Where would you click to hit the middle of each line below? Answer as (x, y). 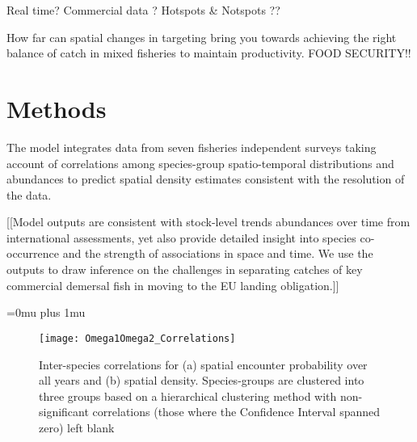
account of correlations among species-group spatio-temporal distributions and (200, 163)
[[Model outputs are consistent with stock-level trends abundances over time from (208, 222)
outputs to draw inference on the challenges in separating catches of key (185, 269)
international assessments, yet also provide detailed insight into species (181, 237)
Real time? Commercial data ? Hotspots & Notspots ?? (143, 10)
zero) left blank (77, 427)
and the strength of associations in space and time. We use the (218, 253)
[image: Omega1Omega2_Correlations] (137, 338)
